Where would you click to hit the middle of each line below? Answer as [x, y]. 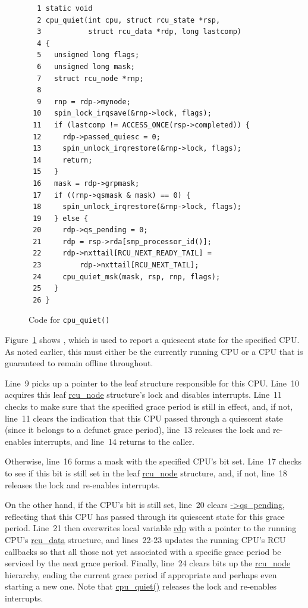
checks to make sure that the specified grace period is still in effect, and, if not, [149, 406]
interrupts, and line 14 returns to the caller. [114, 441]
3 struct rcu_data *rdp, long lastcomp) [139, 32]
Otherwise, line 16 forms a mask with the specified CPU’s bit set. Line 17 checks [153, 461]
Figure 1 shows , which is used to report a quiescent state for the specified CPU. [152, 340]
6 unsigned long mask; [86, 66]
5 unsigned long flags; [88, 55]
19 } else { [61, 218]
